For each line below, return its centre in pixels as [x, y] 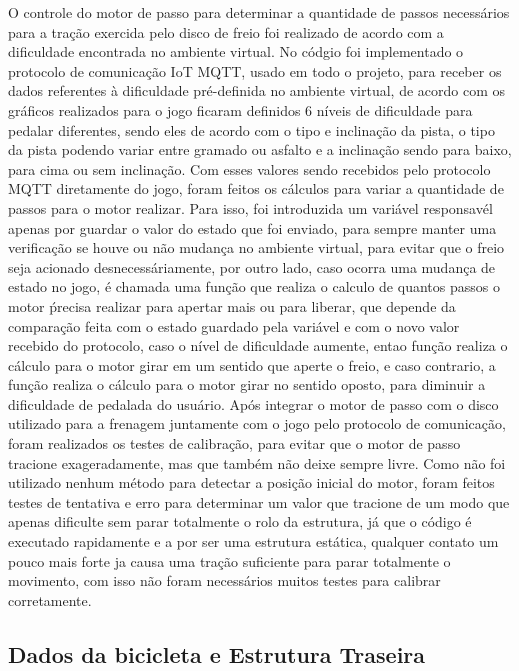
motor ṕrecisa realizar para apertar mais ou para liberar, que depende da [232, 305]
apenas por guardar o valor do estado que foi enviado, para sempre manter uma [252, 227]
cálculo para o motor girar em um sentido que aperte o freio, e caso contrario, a [252, 364]
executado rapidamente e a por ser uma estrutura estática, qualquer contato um [253, 541]
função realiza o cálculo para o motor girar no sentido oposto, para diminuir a [247, 384]
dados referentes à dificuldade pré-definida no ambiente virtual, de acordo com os [257, 90]
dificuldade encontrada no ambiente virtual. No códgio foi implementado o [236, 51]
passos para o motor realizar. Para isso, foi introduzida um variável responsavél [250, 207]
